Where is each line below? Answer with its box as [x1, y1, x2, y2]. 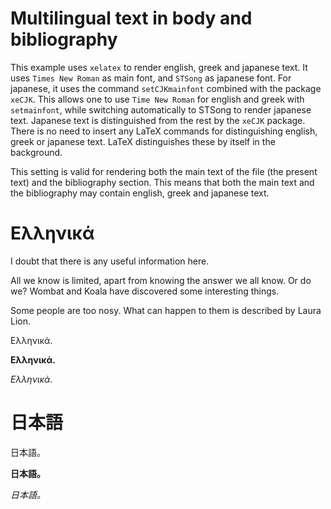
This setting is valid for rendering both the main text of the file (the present [10, 165, 318, 177]
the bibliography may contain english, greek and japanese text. [10, 187, 270, 199]
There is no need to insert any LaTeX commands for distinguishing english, [10, 125, 318, 137]
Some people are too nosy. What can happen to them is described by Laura [10, 304, 322, 316]
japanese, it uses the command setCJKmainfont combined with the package [10, 82, 322, 94]
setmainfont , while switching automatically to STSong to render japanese [10, 103, 312, 116]
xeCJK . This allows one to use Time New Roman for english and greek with [10, 93, 305, 105]
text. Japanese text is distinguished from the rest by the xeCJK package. [10, 114, 306, 126]
